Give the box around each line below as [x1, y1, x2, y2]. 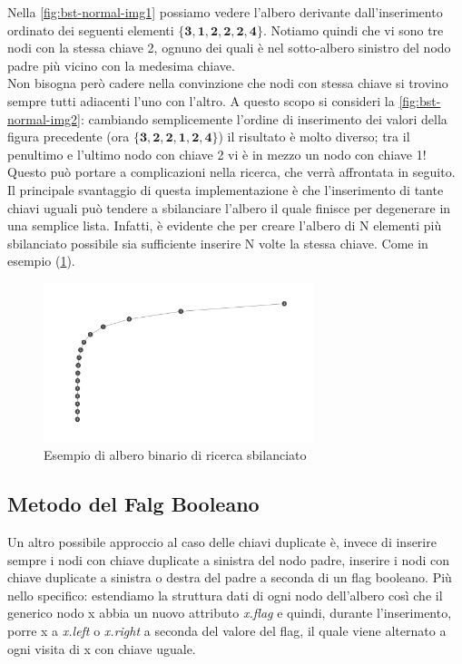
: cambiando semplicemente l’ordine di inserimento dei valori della [80, 109, 447, 128]
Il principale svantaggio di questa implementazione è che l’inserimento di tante [7, 180, 444, 199]
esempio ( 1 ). [7, 251, 75, 270]
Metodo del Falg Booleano [7, 490, 260, 518]
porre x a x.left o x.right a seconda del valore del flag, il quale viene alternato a [7, 620, 447, 640]
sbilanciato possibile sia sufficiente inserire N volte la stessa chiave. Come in [7, 233, 428, 252]
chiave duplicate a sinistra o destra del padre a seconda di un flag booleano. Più [7, 568, 452, 587]
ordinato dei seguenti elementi [7, 20, 174, 39]
